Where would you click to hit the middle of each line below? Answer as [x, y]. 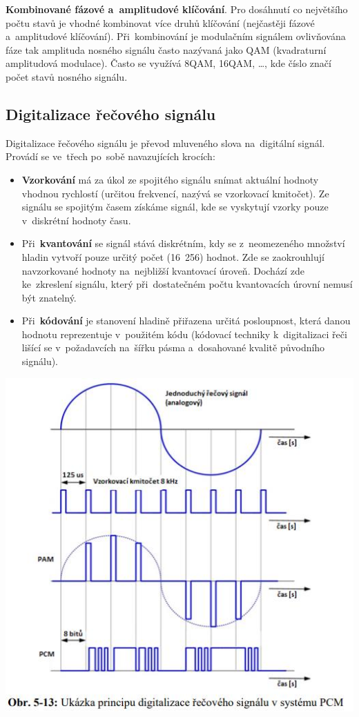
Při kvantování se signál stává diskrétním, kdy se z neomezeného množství [183, 243]
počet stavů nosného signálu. [67, 76]
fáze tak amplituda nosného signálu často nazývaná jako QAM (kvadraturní [166, 49]
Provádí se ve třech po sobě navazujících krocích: [110, 156]
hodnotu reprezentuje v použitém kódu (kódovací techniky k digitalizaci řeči [184, 334]
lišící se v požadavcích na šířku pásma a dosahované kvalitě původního [173, 347]
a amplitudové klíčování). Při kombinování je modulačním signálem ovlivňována [176, 36]
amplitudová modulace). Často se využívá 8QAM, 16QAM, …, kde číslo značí [168, 63]
